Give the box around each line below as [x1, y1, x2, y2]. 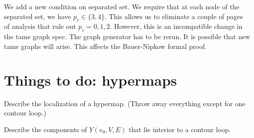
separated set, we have [4, 11, 71, 21]
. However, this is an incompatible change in [110, 21, 243, 31]
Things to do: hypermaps [4, 69, 177, 90]
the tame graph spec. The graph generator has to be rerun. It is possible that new [4, 31, 251, 42]
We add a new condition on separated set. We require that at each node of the [4, 1, 239, 11]
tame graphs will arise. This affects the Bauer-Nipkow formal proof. [4, 41, 207, 51]
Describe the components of [4, 124, 87, 134]
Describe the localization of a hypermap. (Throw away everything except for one [4, 98, 246, 108]
